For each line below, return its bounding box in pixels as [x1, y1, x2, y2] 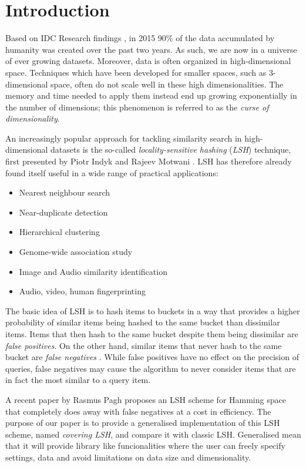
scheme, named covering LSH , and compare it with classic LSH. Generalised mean [5, 428, 301, 440]
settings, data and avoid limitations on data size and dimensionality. [5, 451, 251, 463]
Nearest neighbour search [19, 186, 110, 199]
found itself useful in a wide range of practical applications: [5, 166, 218, 179]
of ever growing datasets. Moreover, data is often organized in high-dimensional [5, 55, 291, 67]
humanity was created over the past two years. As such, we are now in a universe [5, 43, 297, 55]
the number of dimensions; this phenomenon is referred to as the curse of [5, 100, 269, 113]
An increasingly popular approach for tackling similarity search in [5, 132, 242, 144]
